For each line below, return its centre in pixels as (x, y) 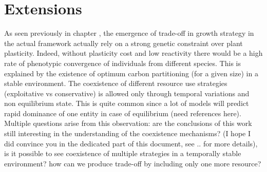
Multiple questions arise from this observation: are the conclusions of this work (128, 123)
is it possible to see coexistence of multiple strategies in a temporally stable (123, 153)
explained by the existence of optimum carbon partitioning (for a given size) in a (131, 73)
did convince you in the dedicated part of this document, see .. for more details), (131, 143)
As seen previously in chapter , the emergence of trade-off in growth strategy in (129, 33)
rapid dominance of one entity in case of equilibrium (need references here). (123, 113)
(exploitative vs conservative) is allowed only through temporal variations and (127, 93)
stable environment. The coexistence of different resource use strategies (116, 83)
